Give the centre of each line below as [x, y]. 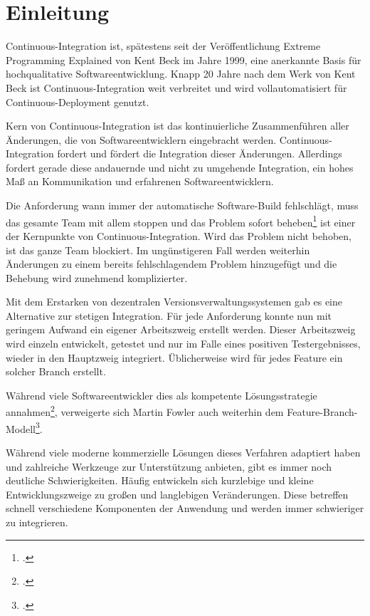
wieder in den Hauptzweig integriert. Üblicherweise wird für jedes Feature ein [174, 357]
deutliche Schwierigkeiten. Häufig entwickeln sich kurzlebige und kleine [160, 480]
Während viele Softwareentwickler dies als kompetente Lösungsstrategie [162, 395]
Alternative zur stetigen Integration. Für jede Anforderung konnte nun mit [169, 315]
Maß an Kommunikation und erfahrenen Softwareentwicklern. [140, 181]
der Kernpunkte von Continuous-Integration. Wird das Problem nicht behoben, [179, 235]
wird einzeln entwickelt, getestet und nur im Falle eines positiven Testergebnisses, [183, 344]
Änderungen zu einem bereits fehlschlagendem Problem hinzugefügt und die [171, 264]
